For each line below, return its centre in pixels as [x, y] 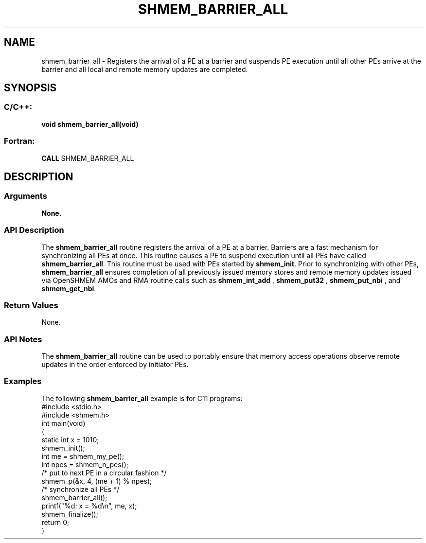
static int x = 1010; [70, 439]
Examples [23, 381]
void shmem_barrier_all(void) [90, 124]
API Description [34, 230]
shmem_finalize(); [70, 514]
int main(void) [63, 423]
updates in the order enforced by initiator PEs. [115, 365]
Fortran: [19, 141]
